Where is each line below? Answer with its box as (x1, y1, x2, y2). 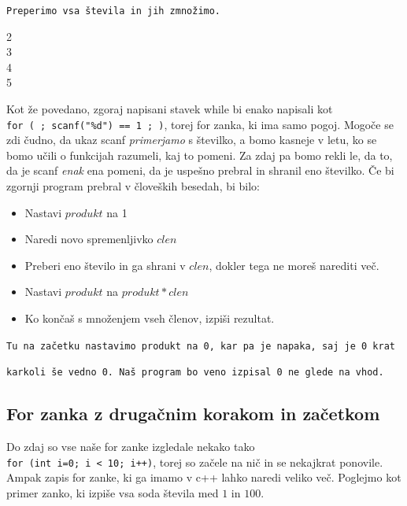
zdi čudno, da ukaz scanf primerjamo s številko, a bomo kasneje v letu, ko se (6, 131, 377, 148)
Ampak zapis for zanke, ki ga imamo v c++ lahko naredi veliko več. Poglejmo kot (6, 469, 401, 486)
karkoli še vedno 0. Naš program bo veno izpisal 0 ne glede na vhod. (6, 367, 384, 379)
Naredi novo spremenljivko (24, 231, 154, 247)
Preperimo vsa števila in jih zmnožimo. (6, 6, 221, 17)
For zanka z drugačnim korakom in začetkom (6, 401, 380, 426)
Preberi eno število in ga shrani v (24, 257, 186, 273)
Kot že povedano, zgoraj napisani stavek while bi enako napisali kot (6, 101, 333, 117)
